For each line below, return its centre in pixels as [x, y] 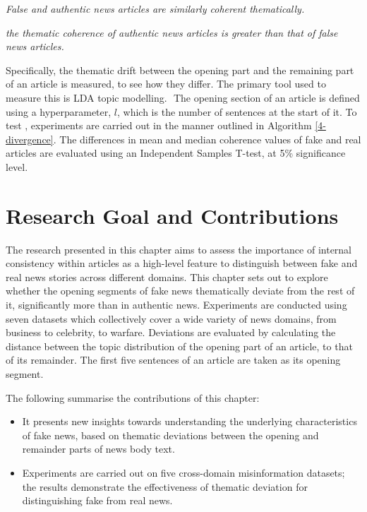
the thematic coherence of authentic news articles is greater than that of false [172, 32]
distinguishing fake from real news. [97, 500]
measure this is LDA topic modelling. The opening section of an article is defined [183, 97]
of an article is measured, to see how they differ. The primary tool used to [166, 84]
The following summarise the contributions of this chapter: [133, 397]
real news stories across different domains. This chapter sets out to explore [167, 276]
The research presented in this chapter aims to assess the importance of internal [179, 249]
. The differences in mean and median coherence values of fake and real [207, 139]
